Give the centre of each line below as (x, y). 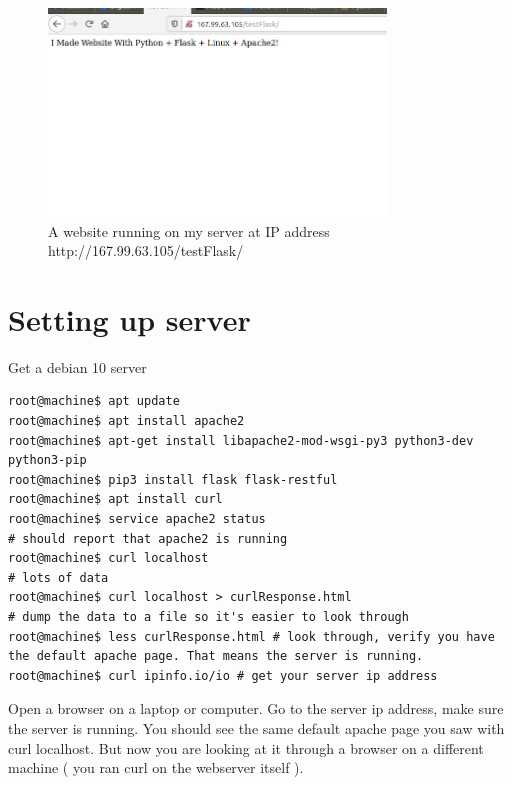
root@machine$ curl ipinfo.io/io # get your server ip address (223, 675)
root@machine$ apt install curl (115, 499)
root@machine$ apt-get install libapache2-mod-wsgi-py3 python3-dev (241, 440)
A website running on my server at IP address (189, 230)
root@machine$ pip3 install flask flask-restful (173, 479)
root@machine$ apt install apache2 (126, 421)
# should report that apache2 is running (148, 538)
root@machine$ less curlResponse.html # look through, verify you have (251, 636)
